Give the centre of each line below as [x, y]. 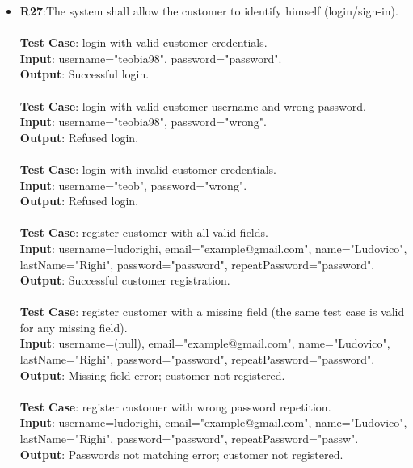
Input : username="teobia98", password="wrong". [143, 122]
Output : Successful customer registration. [125, 280]
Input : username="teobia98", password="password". [151, 58]
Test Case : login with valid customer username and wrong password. [193, 105]
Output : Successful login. [84, 74]
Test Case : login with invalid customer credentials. [148, 169]
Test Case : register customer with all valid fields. [144, 232]
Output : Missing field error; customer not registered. [152, 375]
